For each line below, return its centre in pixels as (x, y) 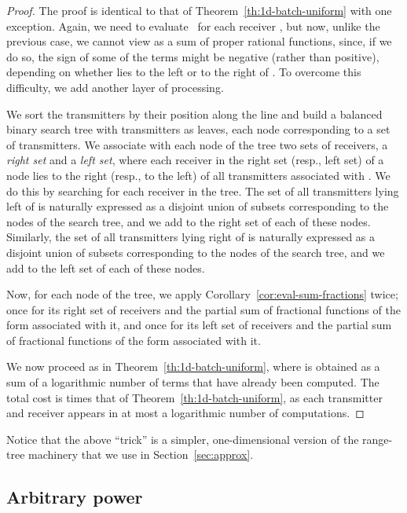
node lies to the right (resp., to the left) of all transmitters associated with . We (198, 175)
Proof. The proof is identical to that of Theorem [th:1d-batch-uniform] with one (199, 10)
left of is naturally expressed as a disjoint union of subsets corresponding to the (198, 206)
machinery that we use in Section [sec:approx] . (141, 454)
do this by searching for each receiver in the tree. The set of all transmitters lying (203, 191)
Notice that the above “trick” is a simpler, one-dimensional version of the (183, 439)
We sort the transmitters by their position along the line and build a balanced (194, 114)
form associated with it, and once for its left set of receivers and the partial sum (199, 325)
